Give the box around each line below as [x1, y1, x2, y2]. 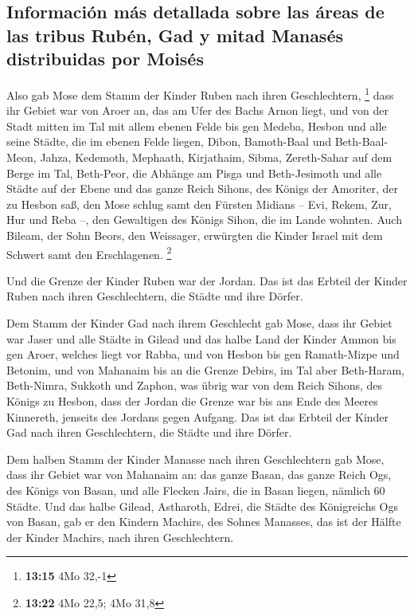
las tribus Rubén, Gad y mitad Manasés [6, 22, 344, 47]
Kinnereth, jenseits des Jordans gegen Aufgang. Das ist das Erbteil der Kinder [6, 408, 389, 425]
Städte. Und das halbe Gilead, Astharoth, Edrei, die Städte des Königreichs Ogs [6, 497, 398, 514]
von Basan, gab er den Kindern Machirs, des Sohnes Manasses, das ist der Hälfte [6, 513, 401, 530]
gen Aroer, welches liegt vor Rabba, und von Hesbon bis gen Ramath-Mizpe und [6, 346, 400, 363]
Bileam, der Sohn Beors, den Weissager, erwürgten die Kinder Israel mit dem [6, 226, 383, 243]
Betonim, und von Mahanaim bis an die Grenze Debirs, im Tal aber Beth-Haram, [6, 361, 404, 378]
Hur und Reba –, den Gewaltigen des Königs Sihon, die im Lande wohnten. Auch [6, 211, 402, 228]
